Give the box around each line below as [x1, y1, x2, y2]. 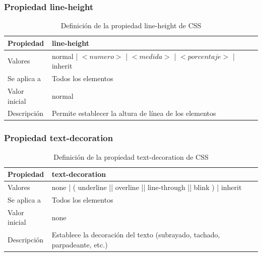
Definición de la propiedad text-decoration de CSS [53, 151, 209, 162]
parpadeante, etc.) [51, 239, 108, 249]
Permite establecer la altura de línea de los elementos [51, 108, 216, 118]
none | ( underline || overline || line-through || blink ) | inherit [51, 182, 242, 193]
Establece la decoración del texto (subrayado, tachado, [51, 229, 220, 240]
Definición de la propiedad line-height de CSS [60, 20, 202, 31]
